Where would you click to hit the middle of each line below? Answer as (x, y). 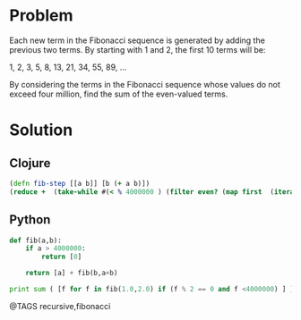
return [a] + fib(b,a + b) (72, 274)
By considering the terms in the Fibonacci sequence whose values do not (145, 84)
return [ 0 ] (62, 257)
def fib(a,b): (36, 240)
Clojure (30, 163)
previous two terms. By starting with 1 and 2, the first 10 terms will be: (138, 49)
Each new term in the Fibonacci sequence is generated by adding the (138, 40)
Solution (41, 130)
